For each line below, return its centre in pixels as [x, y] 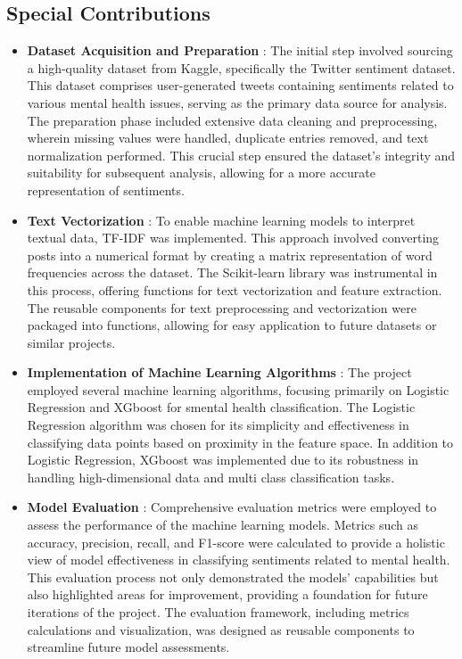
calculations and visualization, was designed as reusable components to [221, 629]
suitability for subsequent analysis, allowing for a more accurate [202, 173]
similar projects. [71, 342]
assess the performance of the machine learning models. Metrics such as [223, 525]
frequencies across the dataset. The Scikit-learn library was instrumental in [232, 272]
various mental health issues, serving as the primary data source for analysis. [237, 102]
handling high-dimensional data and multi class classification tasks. [211, 477]
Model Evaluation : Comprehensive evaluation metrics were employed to [232, 507]
